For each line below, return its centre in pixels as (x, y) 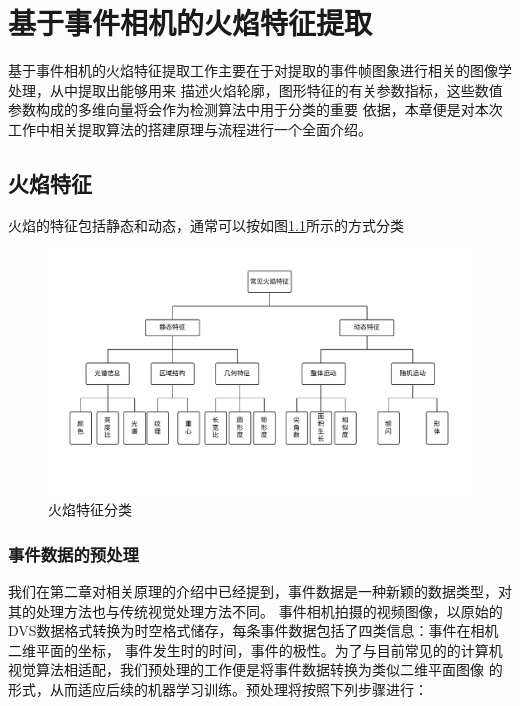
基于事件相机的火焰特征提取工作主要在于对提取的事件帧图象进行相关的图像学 (260, 70)
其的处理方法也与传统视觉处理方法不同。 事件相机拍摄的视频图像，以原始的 (255, 610)
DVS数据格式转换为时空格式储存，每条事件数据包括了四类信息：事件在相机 (253, 630)
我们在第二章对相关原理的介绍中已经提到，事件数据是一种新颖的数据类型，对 (260, 591)
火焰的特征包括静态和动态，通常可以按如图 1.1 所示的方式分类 (206, 224)
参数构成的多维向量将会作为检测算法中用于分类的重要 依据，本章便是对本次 (255, 109)
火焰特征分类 (90, 509)
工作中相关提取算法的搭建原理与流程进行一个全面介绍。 (190, 128)
